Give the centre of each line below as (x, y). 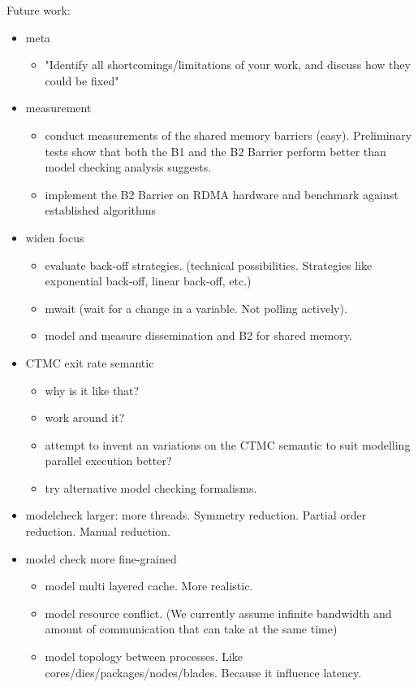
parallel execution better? (108, 461)
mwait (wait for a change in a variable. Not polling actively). (196, 308)
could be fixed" (82, 80)
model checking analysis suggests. (128, 167)
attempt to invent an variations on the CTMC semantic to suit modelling (228, 444)
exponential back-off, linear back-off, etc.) (148, 281)
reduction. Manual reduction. (98, 531)
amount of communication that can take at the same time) (191, 629)
